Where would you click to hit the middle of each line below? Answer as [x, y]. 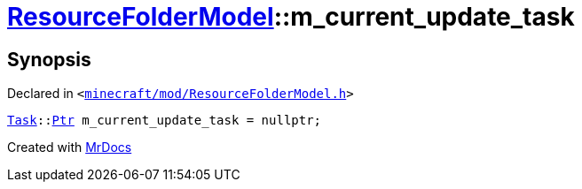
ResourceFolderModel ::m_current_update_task [291, 17]
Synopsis [49, 59]
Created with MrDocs [70, 147]
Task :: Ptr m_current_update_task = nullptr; [165, 121]
